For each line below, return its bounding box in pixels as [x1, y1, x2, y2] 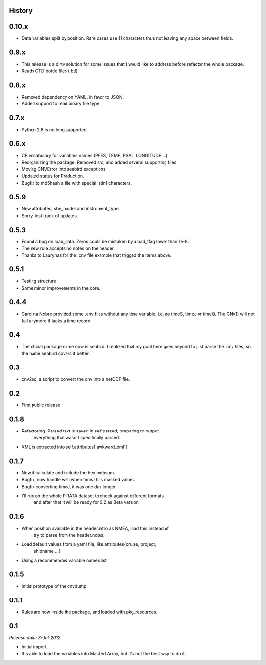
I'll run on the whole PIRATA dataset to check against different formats [21, 493, 164, 499]
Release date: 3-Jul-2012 [9, 634, 61, 640]
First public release [21, 402, 61, 408]
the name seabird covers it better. [21, 350, 90, 357]
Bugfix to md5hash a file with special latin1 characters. [21, 180, 132, 186]
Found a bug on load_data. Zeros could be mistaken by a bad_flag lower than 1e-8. [21, 238, 189, 244]
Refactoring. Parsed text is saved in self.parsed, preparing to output [21, 428, 159, 434]
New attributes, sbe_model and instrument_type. [21, 206, 120, 212]
